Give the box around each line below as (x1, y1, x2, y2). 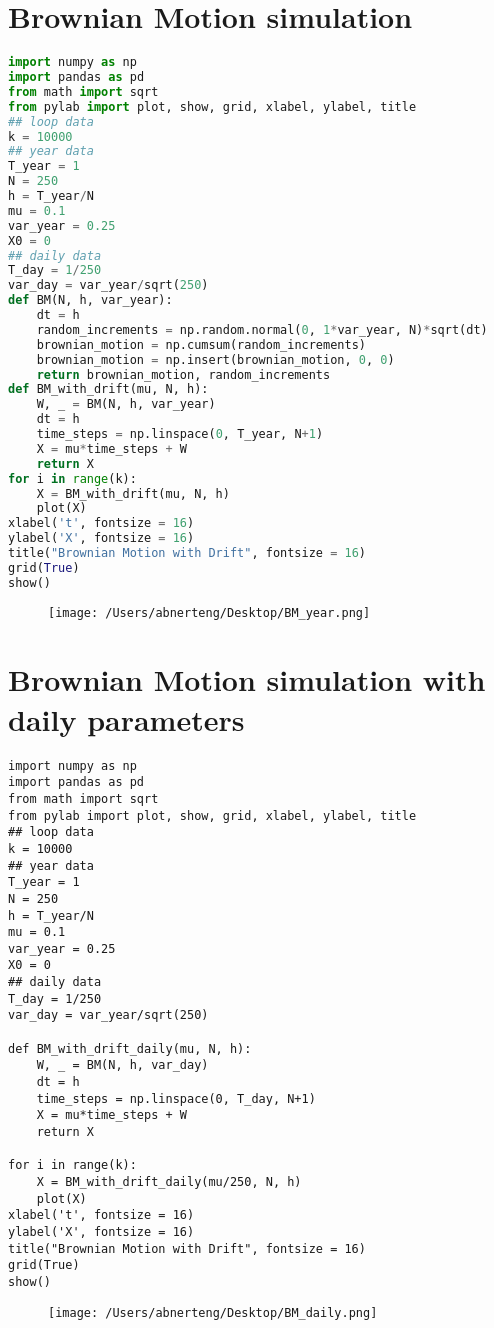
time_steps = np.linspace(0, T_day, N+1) (36, 1091, 316, 1106)
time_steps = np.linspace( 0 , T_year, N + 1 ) (36, 427, 324, 441)
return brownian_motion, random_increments (36, 367, 331, 382)
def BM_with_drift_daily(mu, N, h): (8, 1041, 252, 1056)
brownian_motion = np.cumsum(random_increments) (36, 337, 366, 352)
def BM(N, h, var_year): (8, 293, 173, 308)
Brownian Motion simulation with (8, 659, 486, 700)
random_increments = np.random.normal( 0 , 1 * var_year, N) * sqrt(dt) (36, 322, 488, 337)
